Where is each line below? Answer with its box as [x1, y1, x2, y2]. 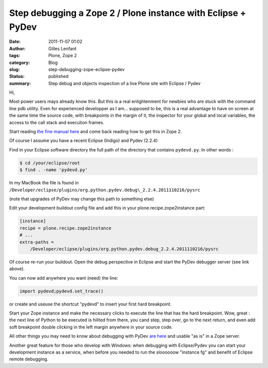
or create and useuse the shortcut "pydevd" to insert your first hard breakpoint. [9, 301, 172, 307]
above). [9, 266, 25, 272]
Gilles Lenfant [48, 45, 77, 52]
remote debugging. [9, 356, 49, 362]
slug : [9, 66, 20, 72]
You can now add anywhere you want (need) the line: [9, 275, 119, 281]
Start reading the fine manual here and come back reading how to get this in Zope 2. [9, 129, 182, 135]
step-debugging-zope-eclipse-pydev [48, 66, 125, 72]
